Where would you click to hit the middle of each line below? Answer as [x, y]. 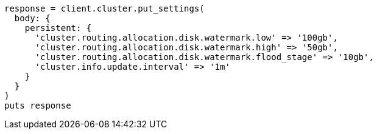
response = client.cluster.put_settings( [104, 8]
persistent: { [58, 28]
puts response [38, 106]
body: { [32, 18]
